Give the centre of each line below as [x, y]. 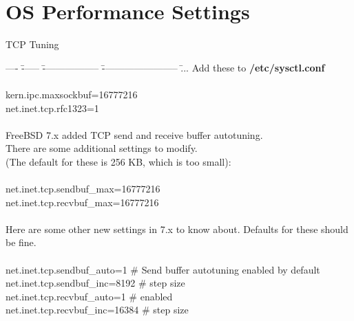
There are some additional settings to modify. [102, 148]
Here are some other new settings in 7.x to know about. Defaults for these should [177, 229]
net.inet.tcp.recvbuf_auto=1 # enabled [89, 296]
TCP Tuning [32, 44]
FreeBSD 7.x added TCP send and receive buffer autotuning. [134, 134]
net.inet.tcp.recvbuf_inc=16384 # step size [97, 310]
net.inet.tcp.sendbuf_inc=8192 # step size [95, 283]
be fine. [21, 242]
